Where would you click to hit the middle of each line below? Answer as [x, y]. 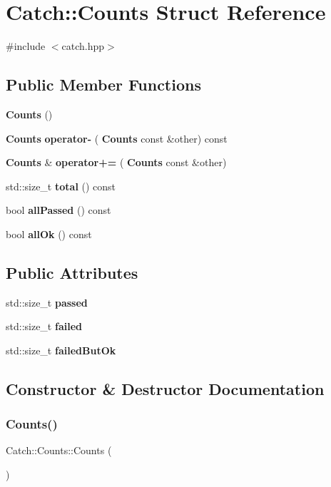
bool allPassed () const [58, 210]
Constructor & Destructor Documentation [165, 388]
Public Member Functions [103, 84]
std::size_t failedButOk [61, 350]
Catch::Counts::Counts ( [59, 450]
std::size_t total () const [61, 186]
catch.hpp [83, 46]
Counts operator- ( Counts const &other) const [117, 138]
